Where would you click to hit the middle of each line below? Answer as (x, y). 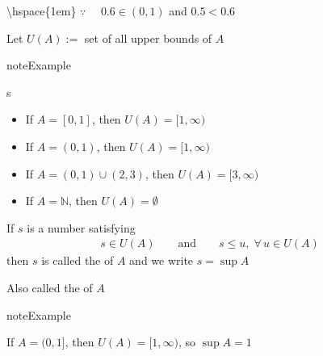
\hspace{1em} (42, 10)
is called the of (78, 260)
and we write (161, 260)
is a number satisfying (81, 227)
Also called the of (50, 287)
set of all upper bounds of (148, 38)
